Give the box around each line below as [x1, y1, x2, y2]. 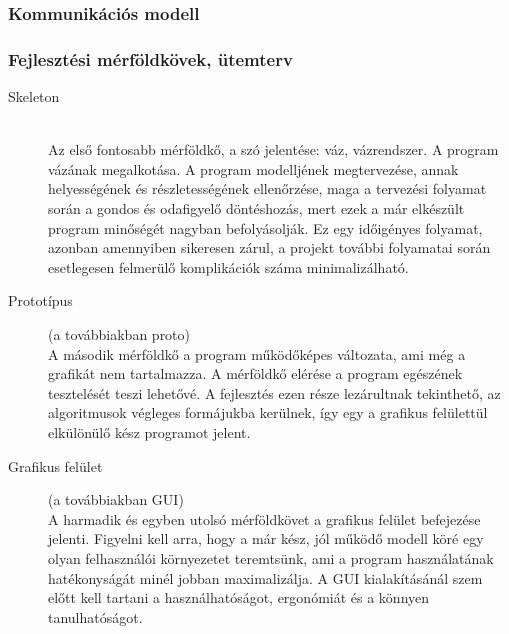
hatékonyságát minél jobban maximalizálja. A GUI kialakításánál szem [48, 567, 483, 588]
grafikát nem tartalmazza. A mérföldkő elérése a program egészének [48, 363, 463, 384]
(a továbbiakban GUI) [48, 489, 184, 510]
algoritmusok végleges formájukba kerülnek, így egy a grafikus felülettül [48, 402, 488, 423]
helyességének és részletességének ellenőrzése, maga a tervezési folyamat [48, 178, 487, 199]
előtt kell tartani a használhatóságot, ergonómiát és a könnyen [48, 587, 430, 608]
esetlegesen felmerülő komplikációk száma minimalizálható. [48, 256, 409, 277]
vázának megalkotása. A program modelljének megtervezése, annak [48, 158, 459, 179]
